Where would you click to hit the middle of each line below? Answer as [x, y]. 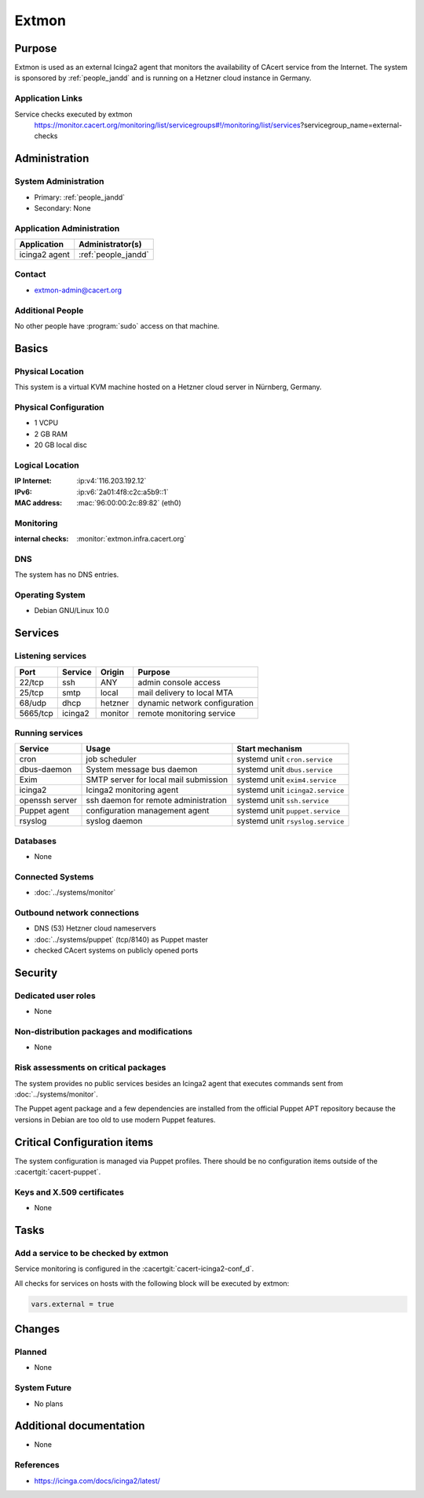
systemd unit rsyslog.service [291, 821]
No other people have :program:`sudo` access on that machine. [117, 325]
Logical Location [47, 465]
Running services [49, 732]
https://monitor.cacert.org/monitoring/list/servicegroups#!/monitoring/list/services [168, 125]
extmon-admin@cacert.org [78, 290]
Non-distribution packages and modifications [103, 1032]
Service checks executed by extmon [73, 114]
